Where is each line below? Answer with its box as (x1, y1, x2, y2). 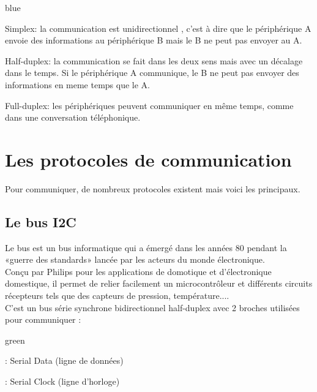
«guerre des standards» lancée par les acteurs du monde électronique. (5, 253, 265, 266)
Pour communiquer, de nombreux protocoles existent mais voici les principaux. (5, 182, 300, 195)
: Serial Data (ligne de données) (5, 354, 124, 367)
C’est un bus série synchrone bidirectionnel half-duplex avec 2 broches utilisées (5, 301, 300, 314)
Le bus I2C (5, 212, 76, 231)
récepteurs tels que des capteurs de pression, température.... (5, 289, 229, 302)
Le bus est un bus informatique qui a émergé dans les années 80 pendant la (5, 241, 287, 254)
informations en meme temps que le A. (5, 78, 150, 91)
